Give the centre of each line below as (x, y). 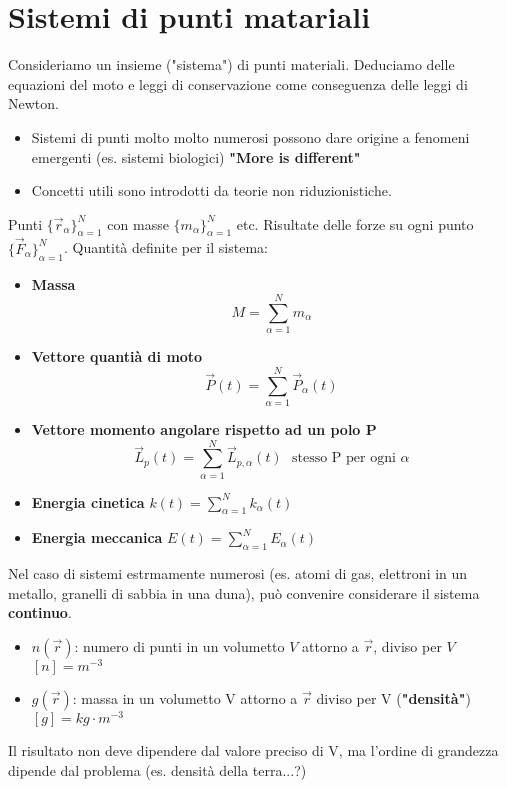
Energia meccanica (97, 537)
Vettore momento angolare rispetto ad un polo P (204, 428)
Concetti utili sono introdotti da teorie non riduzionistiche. (211, 190)
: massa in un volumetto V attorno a (185, 698)
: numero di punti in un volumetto (179, 646)
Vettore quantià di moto (117, 356)
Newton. (33, 103)
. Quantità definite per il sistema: (165, 247)
